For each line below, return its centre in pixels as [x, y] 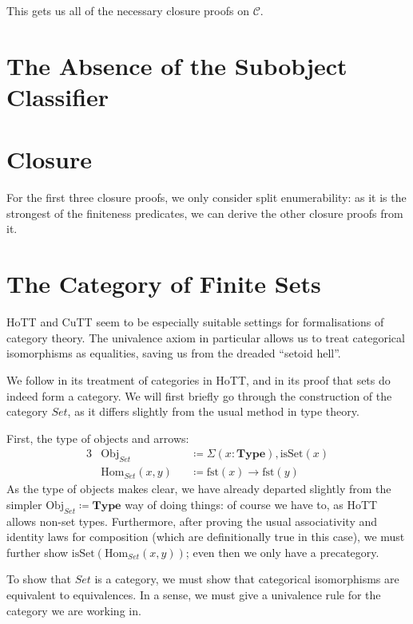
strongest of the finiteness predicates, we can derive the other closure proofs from [205, 213]
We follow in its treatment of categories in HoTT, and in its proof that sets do [199, 379]
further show [38, 552]
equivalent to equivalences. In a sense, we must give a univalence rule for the [194, 594]
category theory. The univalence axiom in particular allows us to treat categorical [206, 337]
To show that [39, 579]
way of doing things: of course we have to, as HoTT [251, 504]
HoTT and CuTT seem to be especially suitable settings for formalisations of [195, 322]
